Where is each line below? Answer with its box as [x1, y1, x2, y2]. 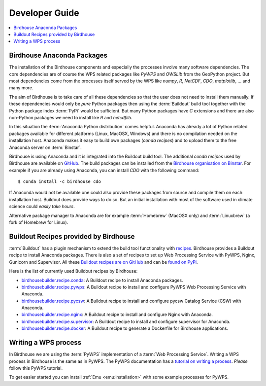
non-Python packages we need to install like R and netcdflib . [9, 114, 133, 120]
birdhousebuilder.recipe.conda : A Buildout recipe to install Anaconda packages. [21, 277, 183, 283]
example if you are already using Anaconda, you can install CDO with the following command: [9, 167, 199, 173]
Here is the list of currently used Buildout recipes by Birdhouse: [9, 268, 138, 274]
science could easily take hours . [9, 204, 75, 210]
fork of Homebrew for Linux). [9, 219, 68, 225]
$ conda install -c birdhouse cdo [18, 179, 101, 184]
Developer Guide [9, 7, 79, 18]
